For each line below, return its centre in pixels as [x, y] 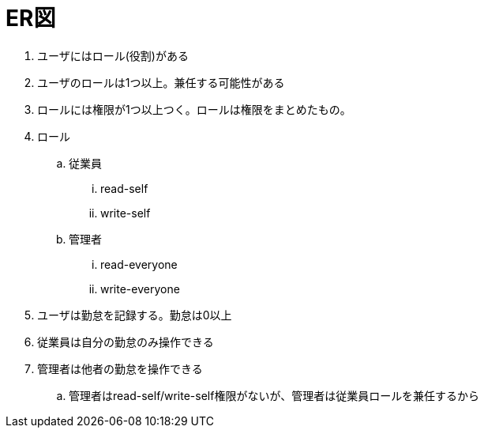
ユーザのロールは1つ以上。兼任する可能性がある [161, 82]
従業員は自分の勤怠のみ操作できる [126, 342]
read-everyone [139, 264]
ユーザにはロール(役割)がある [113, 55]
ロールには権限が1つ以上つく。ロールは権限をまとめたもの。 [194, 109]
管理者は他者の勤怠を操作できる [120, 368]
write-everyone [140, 289]
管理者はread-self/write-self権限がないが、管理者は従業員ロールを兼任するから [274, 395]
